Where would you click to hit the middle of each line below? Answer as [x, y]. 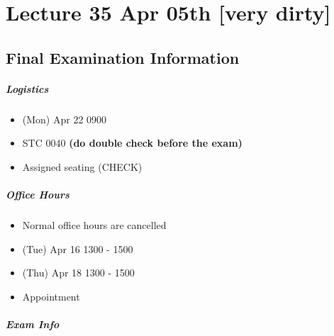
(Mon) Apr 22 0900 [65, 119]
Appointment [51, 296]
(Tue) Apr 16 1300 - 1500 [78, 248]
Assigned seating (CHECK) [82, 166]
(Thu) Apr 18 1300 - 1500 [78, 273]
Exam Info [33, 324]
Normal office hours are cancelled [94, 225]
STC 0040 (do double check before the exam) [132, 143]
